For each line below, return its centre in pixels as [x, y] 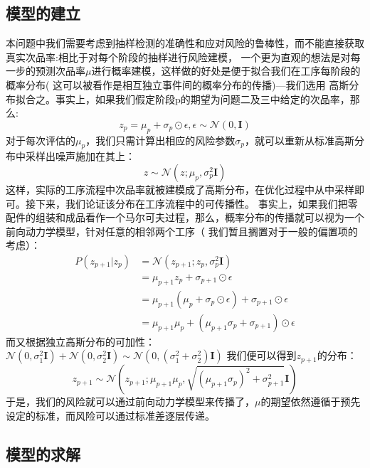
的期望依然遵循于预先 [311, 401]
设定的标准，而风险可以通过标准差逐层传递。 [110, 416]
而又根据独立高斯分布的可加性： [80, 341]
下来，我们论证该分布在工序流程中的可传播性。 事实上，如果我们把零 [196, 203]
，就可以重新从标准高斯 [299, 140]
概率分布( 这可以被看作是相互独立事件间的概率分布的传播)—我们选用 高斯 [178, 84]
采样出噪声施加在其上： [80, 156]
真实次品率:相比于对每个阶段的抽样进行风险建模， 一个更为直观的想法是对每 [183, 57]
